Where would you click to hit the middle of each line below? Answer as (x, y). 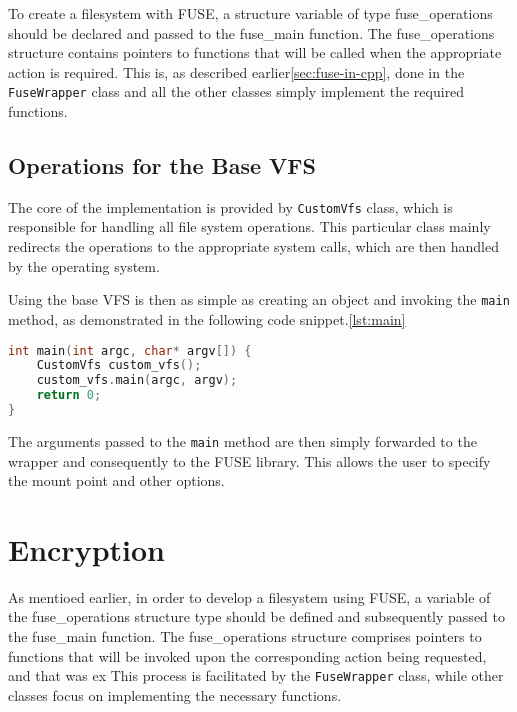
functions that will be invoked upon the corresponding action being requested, (247, 655)
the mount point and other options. (116, 480)
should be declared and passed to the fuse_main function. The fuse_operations (251, 32)
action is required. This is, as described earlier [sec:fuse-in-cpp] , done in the (236, 71)
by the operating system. (84, 265)
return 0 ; (69, 395)
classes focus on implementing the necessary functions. (175, 694)
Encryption (86, 548)
